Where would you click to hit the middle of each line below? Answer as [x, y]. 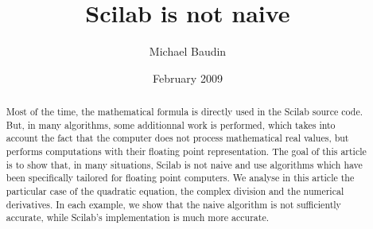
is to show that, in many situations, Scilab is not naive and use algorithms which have [184, 164]
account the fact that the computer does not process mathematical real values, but [177, 138]
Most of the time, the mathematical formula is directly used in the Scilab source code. [185, 112]
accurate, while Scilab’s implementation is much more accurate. [137, 217]
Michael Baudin [188, 51]
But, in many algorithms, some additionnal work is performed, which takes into [171, 124]
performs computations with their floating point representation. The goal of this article [186, 151]
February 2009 [188, 78]
